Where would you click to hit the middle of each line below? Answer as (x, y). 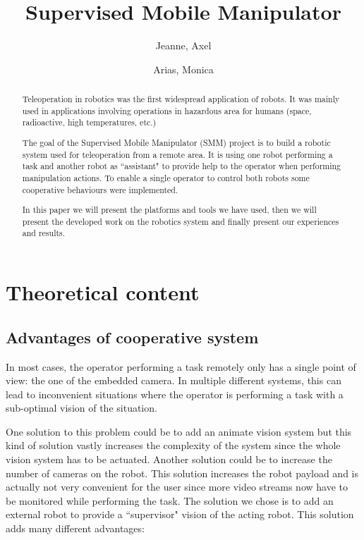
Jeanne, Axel (183, 45)
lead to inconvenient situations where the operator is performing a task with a (175, 394)
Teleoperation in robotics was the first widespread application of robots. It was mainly (181, 99)
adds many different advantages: (75, 528)
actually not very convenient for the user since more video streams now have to (177, 487)
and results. (44, 233)
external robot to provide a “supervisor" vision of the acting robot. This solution (180, 514)
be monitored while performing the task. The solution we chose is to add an (170, 500)
